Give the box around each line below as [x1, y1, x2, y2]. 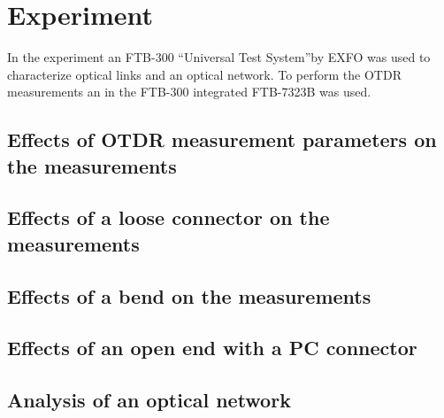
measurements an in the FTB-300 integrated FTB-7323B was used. [7, 82, 371, 101]
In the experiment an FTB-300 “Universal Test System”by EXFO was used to [7, 48, 431, 66]
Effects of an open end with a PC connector [7, 334, 417, 361]
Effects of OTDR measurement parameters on [7, 126, 437, 153]
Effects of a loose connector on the [7, 204, 330, 231]
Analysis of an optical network [7, 386, 291, 414]
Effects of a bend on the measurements [7, 282, 371, 309]
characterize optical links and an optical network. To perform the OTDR [7, 65, 402, 83]
